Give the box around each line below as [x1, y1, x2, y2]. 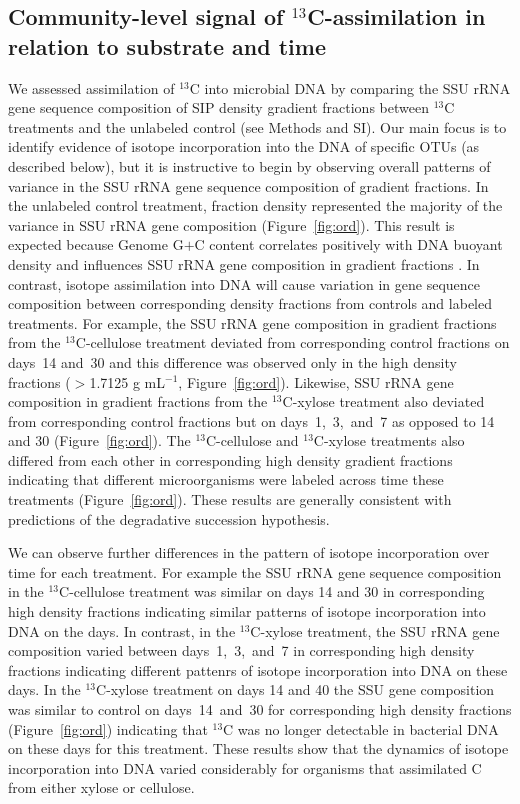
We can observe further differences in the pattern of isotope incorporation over [8, 542, 490, 563]
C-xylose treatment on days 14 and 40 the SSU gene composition [96, 679, 495, 700]
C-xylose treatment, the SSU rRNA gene [250, 620, 500, 641]
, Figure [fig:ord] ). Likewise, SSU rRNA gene [178, 371, 454, 392]
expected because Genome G [8, 234, 184, 255]
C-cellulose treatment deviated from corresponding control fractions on [75, 332, 510, 353]
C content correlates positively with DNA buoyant [194, 234, 503, 255]
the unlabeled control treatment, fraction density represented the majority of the [8, 195, 503, 216]
